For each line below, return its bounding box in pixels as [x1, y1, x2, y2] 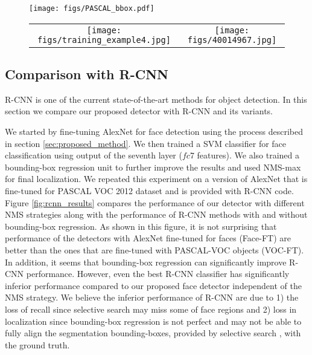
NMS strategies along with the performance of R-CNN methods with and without [5, 208, 308, 221]
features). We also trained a [197, 149, 299, 161]
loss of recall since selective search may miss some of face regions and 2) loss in [5, 302, 297, 315]
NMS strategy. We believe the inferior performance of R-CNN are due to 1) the [5, 291, 299, 304]
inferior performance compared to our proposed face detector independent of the [5, 279, 302, 291]
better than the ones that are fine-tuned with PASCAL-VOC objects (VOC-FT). [5, 243, 304, 256]
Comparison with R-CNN [5, 65, 168, 83]
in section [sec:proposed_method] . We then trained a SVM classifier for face [5, 137, 287, 149]
